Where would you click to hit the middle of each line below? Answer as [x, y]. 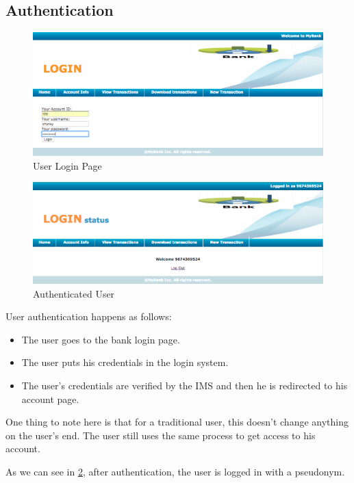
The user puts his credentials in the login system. [125, 362]
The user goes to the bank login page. [101, 339]
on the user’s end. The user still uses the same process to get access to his [161, 435]
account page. [50, 399]
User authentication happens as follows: [89, 316]
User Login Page [67, 165]
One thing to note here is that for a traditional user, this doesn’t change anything [177, 422]
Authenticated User [74, 293]
